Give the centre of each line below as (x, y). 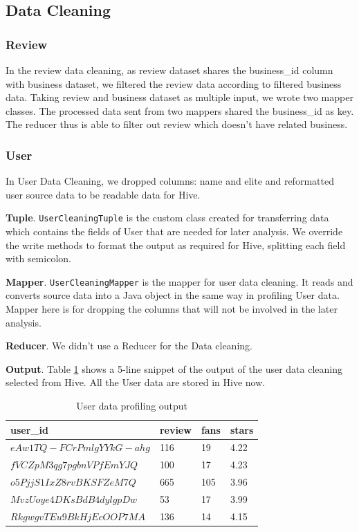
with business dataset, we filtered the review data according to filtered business (174, 83)
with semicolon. (38, 258)
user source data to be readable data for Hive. (103, 194)
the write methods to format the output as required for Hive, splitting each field (176, 245)
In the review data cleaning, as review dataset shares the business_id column (169, 70)
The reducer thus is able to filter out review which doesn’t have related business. (177, 124)
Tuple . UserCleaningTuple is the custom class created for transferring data (167, 218)
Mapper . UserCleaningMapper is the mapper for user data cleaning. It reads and (179, 281)
